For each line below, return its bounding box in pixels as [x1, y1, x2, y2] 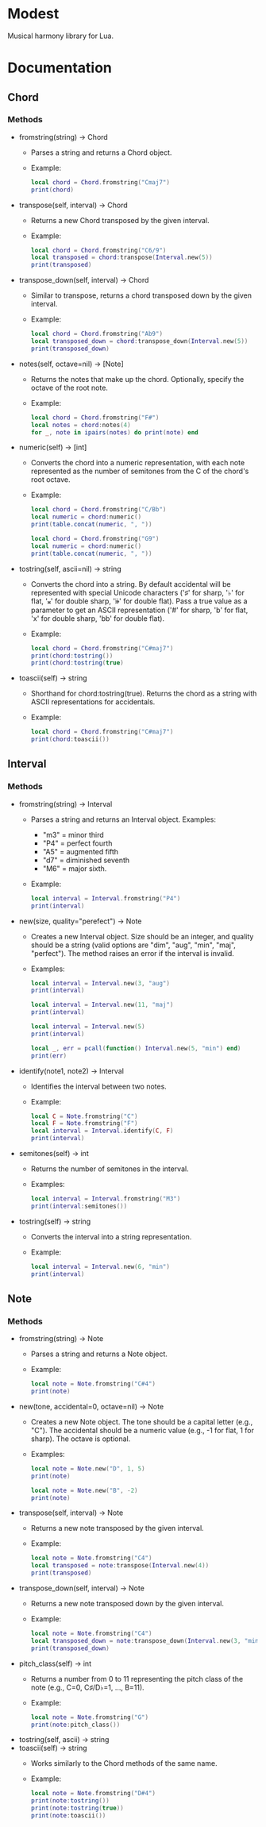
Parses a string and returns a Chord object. [30, 148, 172, 157]
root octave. [30, 475, 71, 484]
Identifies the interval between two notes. [30, 1081, 168, 1091]
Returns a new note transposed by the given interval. [30, 1524, 204, 1533]
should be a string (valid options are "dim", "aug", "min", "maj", [30, 940, 236, 950]
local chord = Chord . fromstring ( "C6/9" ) [30, 246, 167, 254]
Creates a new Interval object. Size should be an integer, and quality [30, 931, 254, 941]
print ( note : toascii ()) [30, 1812, 106, 1820]
